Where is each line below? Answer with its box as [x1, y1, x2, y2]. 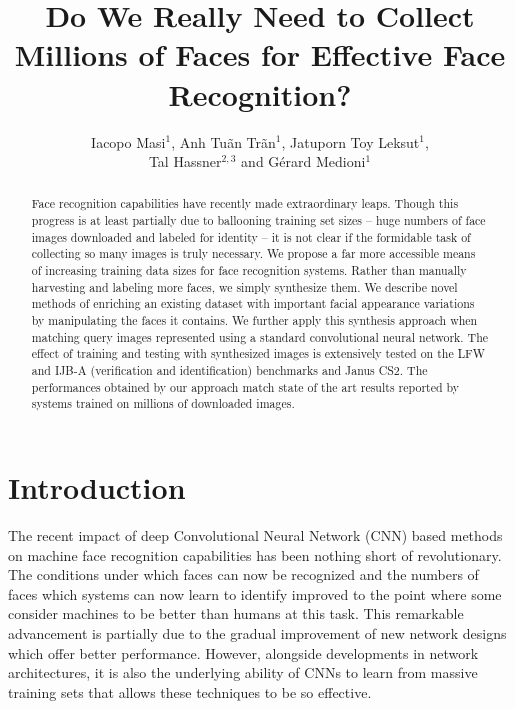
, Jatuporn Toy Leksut [281, 131, 420, 152]
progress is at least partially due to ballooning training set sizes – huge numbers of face [31, 212, 486, 229]
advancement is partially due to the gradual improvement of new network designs [8, 622, 507, 643]
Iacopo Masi [91, 131, 166, 152]
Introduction [8, 467, 186, 508]
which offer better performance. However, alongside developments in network [8, 642, 479, 663]
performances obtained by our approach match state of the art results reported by [31, 378, 460, 395]
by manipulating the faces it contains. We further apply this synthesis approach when [31, 312, 478, 329]
